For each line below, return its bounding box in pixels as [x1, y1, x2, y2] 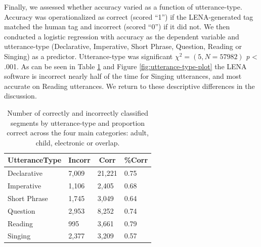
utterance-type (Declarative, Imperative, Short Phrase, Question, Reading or [4, 41, 242, 52]
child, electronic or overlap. [35, 137, 120, 147]
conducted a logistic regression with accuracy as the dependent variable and [4, 31, 239, 41]
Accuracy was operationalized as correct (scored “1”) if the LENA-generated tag [4, 11, 253, 22]
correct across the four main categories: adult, [7, 127, 149, 138]
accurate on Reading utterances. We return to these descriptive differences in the [4, 80, 255, 91]
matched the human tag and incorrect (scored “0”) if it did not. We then [4, 21, 230, 32]
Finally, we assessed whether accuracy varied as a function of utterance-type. [4, 2, 242, 12]
